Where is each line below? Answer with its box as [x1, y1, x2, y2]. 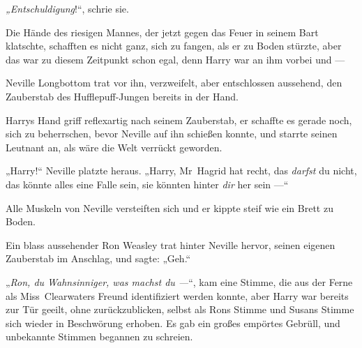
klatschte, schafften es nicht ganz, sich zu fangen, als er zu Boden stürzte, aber [6, 38, 342, 53]
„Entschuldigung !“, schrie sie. [6, 1, 129, 15]
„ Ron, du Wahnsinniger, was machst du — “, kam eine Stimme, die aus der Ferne [6, 274, 353, 289]
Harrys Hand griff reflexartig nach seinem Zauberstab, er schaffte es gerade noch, [6, 112, 352, 127]
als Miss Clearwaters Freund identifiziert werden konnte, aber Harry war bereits [6, 288, 349, 303]
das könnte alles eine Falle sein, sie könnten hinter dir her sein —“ [6, 176, 289, 191]
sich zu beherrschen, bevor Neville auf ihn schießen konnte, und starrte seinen [6, 126, 338, 141]
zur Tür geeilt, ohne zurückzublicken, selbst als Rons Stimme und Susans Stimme [6, 302, 354, 317]
